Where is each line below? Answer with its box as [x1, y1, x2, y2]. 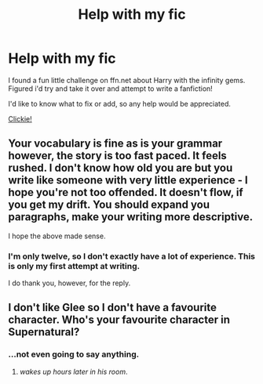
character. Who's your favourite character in [8, 313, 230, 327]
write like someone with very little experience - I [8, 174, 249, 187]
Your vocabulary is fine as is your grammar [8, 137, 223, 150]
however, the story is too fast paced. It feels [8, 149, 228, 162]
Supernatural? [8, 325, 80, 339]
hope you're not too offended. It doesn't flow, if [8, 186, 243, 199]
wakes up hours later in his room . [19, 367, 128, 376]
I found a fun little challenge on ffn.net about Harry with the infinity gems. [8, 75, 246, 85]
